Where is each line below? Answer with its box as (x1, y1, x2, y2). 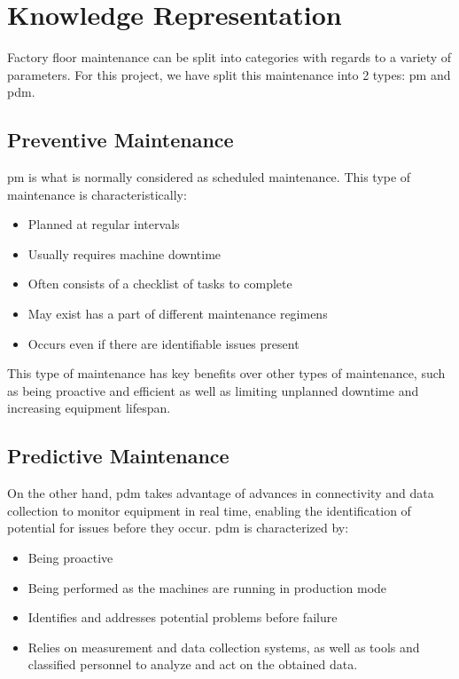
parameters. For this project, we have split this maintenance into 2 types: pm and (7, 65, 451, 83)
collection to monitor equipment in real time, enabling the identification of (7, 501, 411, 519)
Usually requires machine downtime (27, 244, 222, 263)
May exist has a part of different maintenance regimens (27, 304, 328, 323)
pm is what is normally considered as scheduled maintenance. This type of (7, 168, 411, 186)
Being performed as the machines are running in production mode (27, 578, 387, 596)
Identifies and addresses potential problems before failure (27, 608, 338, 627)
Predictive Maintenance (7, 442, 229, 470)
